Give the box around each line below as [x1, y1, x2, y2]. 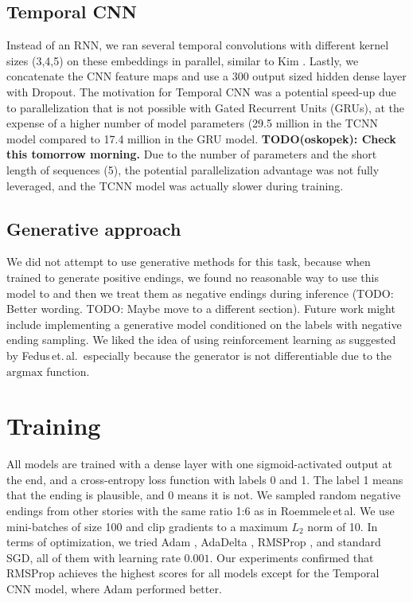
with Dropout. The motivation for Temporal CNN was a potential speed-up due [6, 83, 396, 100]
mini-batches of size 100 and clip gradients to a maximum [6, 518, 288, 534]
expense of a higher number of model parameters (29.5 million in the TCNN [6, 115, 378, 131]
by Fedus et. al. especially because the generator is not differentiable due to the [6, 346, 392, 363]
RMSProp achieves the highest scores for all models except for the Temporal [6, 565, 380, 581]
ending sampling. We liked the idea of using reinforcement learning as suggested [6, 331, 396, 348]
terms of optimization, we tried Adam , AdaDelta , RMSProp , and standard [6, 534, 381, 550]
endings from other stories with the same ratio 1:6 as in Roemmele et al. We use [6, 502, 395, 518]
